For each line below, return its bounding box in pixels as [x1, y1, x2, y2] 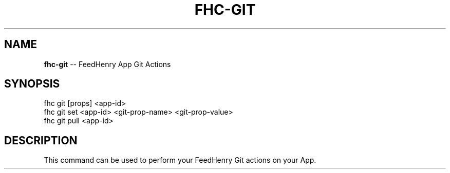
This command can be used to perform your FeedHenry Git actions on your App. [44, 156, 316, 165]
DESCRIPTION [4, 134, 78, 147]
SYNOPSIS [4, 77, 60, 91]
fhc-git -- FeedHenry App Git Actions [44, 59, 171, 69]
